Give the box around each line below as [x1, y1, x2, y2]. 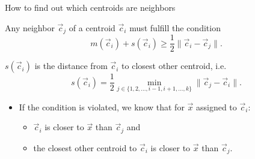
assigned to [195, 100, 237, 113]
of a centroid [69, 21, 115, 34]
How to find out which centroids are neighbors [5, 1, 176, 13]
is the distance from [34, 59, 108, 72]
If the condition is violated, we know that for [19, 100, 185, 113]
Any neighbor [5, 21, 55, 34]
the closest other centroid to [33, 141, 137, 154]
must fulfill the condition [129, 21, 221, 34]
